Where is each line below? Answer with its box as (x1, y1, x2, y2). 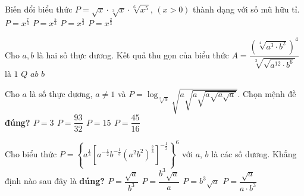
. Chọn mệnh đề (237, 87, 296, 99)
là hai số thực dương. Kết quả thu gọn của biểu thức (36, 49, 229, 61)
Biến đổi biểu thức (5, 3, 73, 15)
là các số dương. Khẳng (211, 147, 297, 160)
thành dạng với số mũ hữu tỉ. (193, 3, 300, 15)
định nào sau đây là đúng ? (5, 175, 105, 186)
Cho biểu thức (5, 147, 57, 160)
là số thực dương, (29, 87, 93, 99)
